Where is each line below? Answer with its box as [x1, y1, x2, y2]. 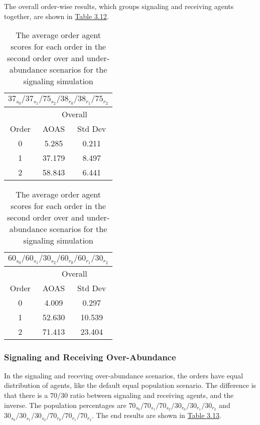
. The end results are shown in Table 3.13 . [92, 410, 221, 420]
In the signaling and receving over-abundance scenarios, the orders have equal [4, 370, 243, 380]
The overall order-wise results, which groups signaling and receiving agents [4, 1, 234, 11]
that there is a [4, 390, 48, 400]
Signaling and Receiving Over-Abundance [4, 350, 176, 363]
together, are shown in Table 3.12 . [4, 11, 109, 21]
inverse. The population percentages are [4, 399, 126, 410]
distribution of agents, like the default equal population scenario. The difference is [4, 380, 256, 390]
